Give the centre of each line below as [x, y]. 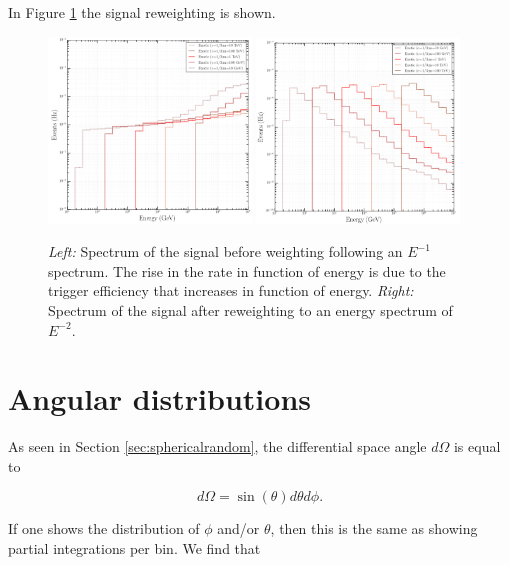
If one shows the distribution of [104, 528]
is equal [477, 446]
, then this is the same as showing [374, 528]
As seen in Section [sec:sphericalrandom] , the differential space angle [217, 446]
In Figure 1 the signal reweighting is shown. [142, 12]
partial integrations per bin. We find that [134, 548]
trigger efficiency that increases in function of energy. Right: [231, 290]
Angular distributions [159, 398]
